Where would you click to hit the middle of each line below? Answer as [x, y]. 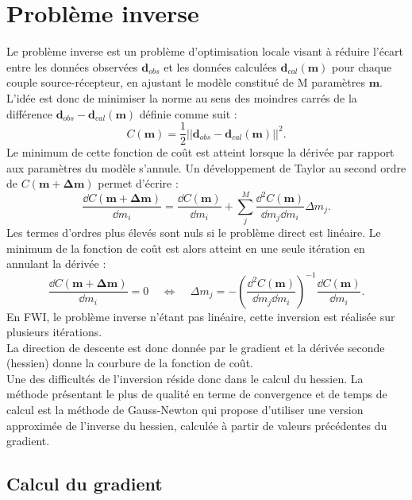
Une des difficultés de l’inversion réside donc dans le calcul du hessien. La [185, 378]
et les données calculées [220, 66]
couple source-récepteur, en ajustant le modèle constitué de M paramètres [186, 82]
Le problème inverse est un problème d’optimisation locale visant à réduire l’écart [205, 51]
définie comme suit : [188, 113]
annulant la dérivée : [56, 264]
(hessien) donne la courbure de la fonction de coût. [130, 363]
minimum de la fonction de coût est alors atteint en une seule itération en [186, 248]
